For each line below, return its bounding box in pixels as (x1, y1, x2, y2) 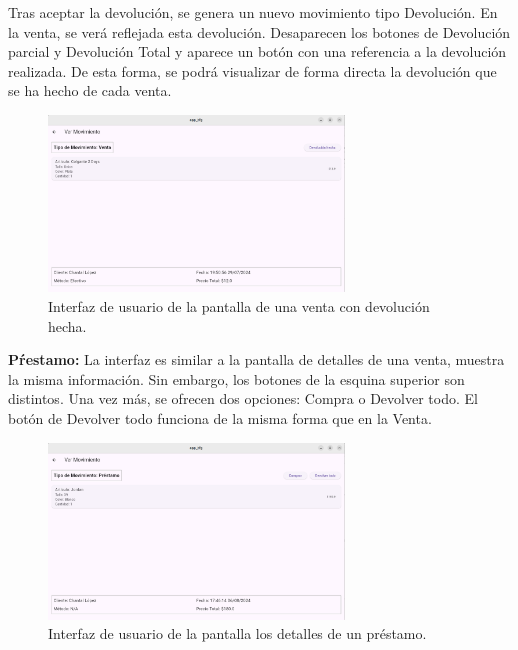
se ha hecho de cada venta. (8, 80, 172, 101)
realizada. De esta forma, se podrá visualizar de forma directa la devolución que (8, 60, 497, 81)
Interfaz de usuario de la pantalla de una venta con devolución (48, 295, 430, 316)
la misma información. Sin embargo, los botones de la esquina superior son (8, 368, 465, 389)
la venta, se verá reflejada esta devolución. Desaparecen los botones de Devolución (8, 21, 511, 42)
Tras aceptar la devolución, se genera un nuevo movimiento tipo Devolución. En (8, 2, 498, 22)
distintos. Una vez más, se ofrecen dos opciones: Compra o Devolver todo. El (8, 388, 478, 409)
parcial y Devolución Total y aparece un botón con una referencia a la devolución (8, 41, 507, 62)
